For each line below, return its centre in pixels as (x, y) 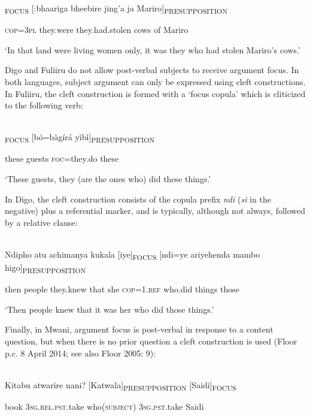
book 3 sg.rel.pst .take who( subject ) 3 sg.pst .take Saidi (104, 406)
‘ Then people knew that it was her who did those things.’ (110, 309)
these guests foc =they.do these (62, 158)
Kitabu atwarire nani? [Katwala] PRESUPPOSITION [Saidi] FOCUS (121, 385)
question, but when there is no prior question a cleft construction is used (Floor (151, 341)
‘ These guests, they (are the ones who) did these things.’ (108, 179)
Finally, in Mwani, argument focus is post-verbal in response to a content (139, 329)
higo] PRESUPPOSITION (45, 268)
